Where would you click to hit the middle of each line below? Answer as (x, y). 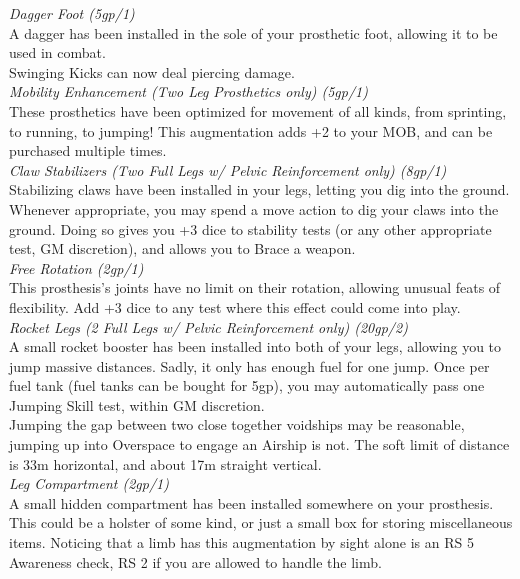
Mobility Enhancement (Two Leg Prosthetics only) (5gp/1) (188, 91)
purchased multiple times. (88, 150)
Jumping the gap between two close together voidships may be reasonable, (237, 424)
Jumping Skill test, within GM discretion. (137, 404)
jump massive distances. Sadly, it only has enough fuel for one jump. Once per (249, 365)
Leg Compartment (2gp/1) (89, 483)
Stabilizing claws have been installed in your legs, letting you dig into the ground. (259, 189)
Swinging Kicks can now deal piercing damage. (152, 71)
